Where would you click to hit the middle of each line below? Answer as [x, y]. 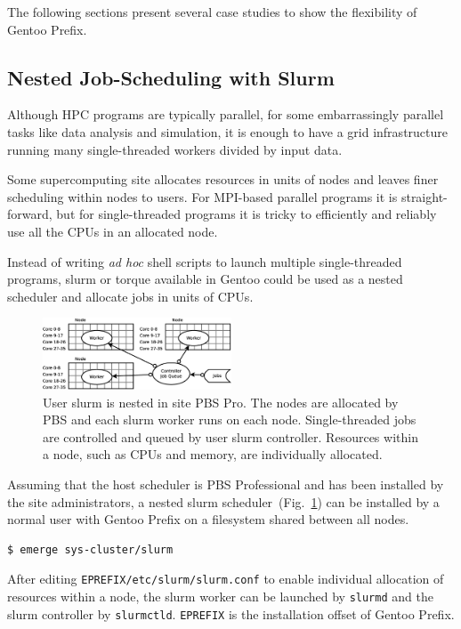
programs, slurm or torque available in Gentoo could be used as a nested [205, 279]
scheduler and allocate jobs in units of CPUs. [130, 296]
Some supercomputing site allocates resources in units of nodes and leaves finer [223, 179]
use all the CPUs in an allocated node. [113, 231]
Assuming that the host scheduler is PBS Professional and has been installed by [226, 484]
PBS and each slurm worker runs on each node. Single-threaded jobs [230, 419]
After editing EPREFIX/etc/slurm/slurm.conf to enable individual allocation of [226, 579]
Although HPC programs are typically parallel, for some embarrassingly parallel [226, 114]
